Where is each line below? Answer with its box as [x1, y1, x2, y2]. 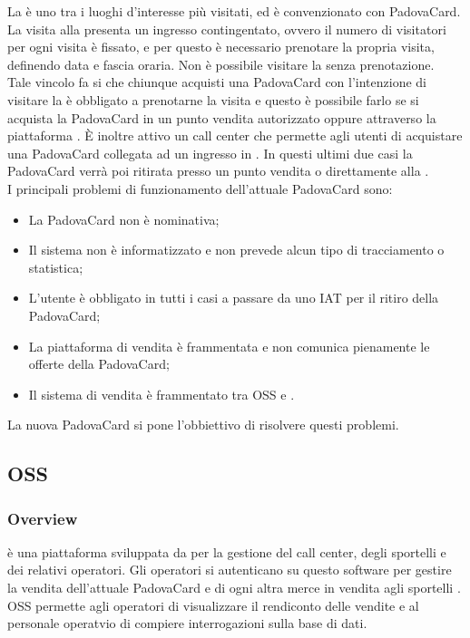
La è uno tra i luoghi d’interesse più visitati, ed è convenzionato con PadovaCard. [7, 2, 461, 20]
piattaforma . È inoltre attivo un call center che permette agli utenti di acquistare [7, 126, 463, 145]
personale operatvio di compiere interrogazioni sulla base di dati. [7, 614, 367, 633]
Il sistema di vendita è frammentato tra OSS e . [28, 384, 295, 403]
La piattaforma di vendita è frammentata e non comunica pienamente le [28, 336, 430, 355]
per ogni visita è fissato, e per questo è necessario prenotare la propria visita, [7, 37, 435, 56]
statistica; [28, 257, 83, 276]
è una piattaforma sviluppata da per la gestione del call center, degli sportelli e [7, 542, 446, 561]
